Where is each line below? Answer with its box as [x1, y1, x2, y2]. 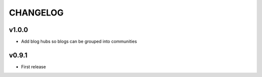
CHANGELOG [9, 7, 64, 18]
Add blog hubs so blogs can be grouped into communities [21, 39, 137, 45]
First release [21, 63, 46, 70]
